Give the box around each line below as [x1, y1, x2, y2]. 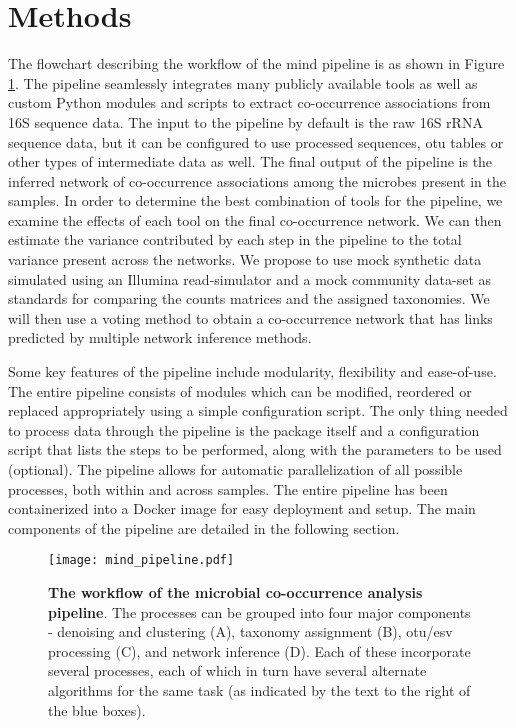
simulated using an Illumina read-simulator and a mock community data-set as [8, 268, 492, 289]
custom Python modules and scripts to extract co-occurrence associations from [8, 92, 491, 113]
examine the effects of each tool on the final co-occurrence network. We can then [8, 209, 502, 230]
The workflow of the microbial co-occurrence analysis [48, 582, 423, 603]
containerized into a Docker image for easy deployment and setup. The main [8, 498, 476, 519]
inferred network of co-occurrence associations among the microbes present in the [8, 170, 507, 191]
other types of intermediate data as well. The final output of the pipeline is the [8, 151, 493, 172]
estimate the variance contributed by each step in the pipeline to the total [8, 229, 462, 250]
